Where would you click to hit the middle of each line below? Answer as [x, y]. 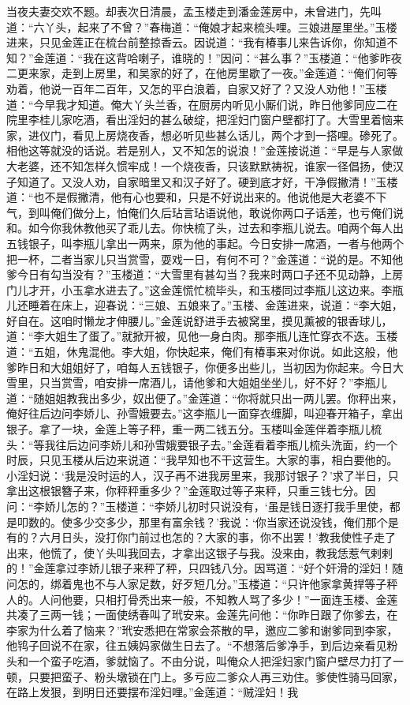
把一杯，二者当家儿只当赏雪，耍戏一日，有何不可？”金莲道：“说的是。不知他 [205, 259]
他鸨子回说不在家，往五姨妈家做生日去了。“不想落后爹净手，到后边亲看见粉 [202, 645]
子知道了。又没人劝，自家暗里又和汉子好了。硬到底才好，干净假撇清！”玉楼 [202, 181]
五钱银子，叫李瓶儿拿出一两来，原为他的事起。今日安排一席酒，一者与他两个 [205, 243]
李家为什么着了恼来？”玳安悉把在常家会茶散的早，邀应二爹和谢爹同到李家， [202, 630]
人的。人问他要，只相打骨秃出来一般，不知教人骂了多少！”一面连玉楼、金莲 [202, 599]
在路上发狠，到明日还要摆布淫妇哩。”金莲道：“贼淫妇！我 [153, 692]
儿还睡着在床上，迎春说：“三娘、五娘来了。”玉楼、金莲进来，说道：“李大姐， [205, 305]
